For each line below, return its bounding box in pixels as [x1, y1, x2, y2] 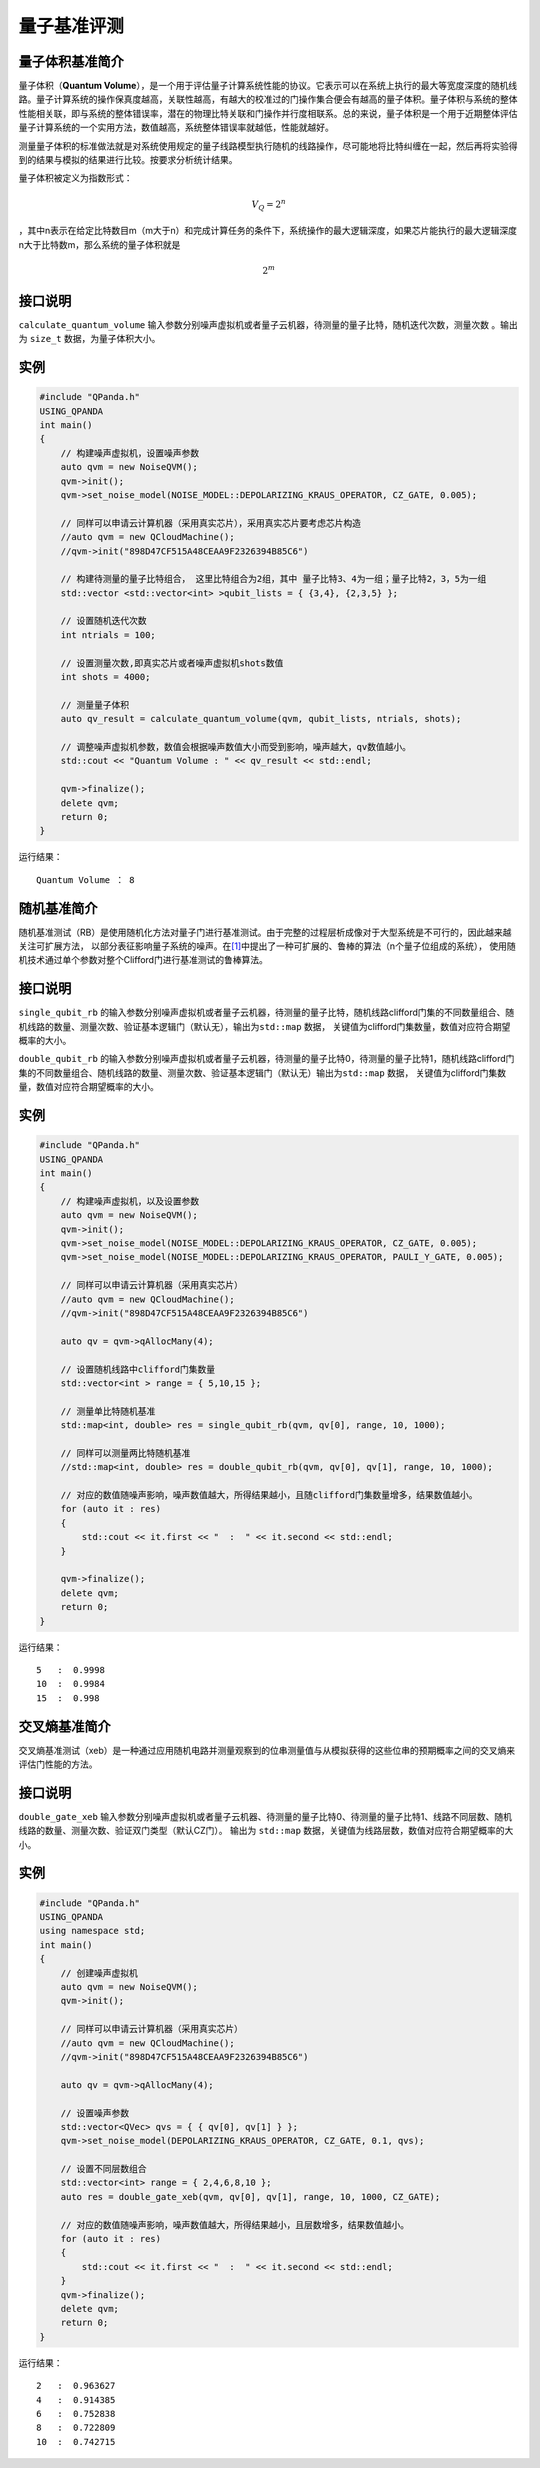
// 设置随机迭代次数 [60, 615, 147, 627]
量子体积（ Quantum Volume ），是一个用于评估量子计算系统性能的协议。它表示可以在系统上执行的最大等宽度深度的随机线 [18, 80, 518, 92]
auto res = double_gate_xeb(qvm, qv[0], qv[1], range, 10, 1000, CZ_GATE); [60, 2191, 441, 2202]
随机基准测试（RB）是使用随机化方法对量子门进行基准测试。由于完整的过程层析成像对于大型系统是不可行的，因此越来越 [18, 926, 512, 938]
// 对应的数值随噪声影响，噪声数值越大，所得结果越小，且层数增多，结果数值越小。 [60, 2219, 410, 2230]
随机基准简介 [18, 900, 98, 917]
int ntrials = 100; [60, 629, 157, 640]
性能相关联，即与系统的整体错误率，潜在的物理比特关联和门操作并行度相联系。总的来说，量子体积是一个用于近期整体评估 [18, 107, 518, 119]
